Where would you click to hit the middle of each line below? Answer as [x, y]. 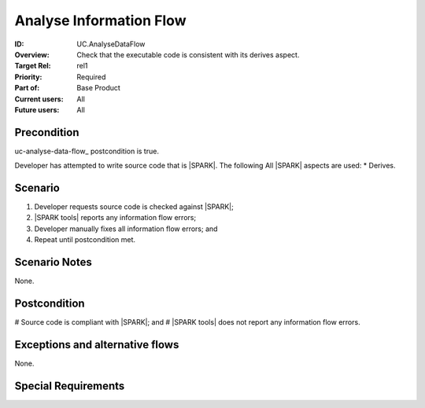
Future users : [37, 109]
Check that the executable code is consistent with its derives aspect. [188, 54]
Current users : [39, 99]
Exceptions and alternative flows [97, 345]
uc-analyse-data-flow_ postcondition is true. [87, 151]
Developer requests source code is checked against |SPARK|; [134, 207]
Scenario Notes [53, 262]
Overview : [32, 54]
